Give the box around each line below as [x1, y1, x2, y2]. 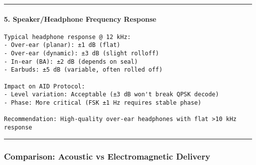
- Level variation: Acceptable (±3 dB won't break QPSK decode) [4, 91, 219, 98]
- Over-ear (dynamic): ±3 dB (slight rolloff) [4, 50, 159, 57]
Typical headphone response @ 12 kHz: [4, 33, 131, 41]
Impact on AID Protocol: [4, 82, 85, 90]
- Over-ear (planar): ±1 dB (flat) [4, 41, 121, 49]
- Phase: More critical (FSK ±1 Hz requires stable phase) [4, 99, 201, 107]
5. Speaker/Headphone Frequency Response [4, 13, 157, 24]
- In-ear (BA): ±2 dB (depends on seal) [4, 58, 138, 65]
